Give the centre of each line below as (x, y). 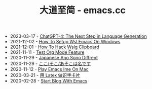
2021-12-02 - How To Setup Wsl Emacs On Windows (65, 42)
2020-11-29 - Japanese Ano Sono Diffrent (54, 58)
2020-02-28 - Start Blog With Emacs (49, 81)
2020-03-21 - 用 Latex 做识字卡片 (45, 75)
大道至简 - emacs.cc (83, 10)
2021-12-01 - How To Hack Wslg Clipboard (55, 47)
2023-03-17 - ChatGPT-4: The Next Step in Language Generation (78, 36)
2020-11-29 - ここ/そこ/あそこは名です (50, 64)
